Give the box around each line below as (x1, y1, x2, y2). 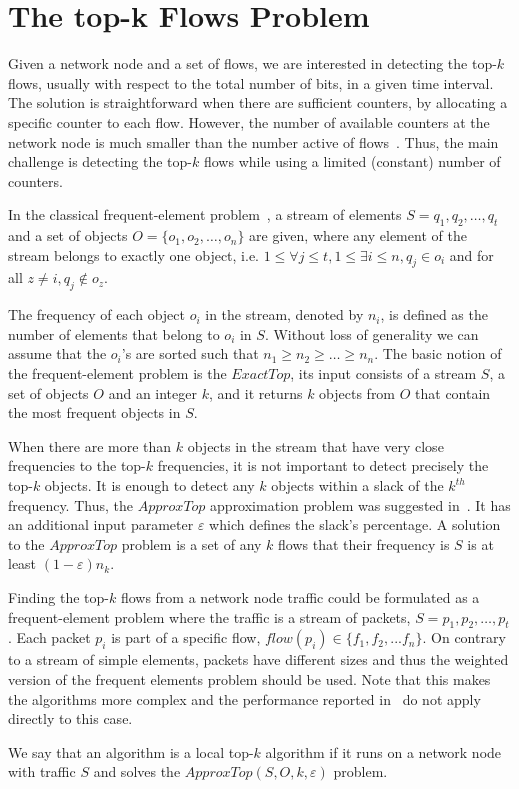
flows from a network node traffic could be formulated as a (120, 586, 480, 607)
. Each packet (8, 627, 91, 648)
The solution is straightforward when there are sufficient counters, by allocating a (8, 92, 508, 113)
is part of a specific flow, (111, 627, 261, 648)
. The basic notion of (374, 343, 502, 364)
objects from (319, 382, 396, 403)
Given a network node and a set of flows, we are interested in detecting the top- (8, 53, 497, 74)
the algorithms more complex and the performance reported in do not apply (8, 688, 481, 709)
